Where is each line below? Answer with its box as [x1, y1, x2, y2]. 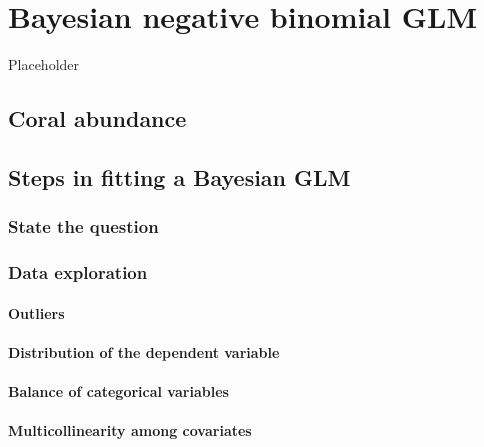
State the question [8, 214, 159, 239]
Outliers [8, 302, 65, 323]
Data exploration [8, 260, 148, 285]
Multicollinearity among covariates [8, 420, 252, 441]
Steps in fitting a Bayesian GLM [8, 161, 351, 192]
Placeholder [8, 54, 80, 75]
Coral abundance [8, 103, 187, 134]
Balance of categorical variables [8, 380, 229, 401]
